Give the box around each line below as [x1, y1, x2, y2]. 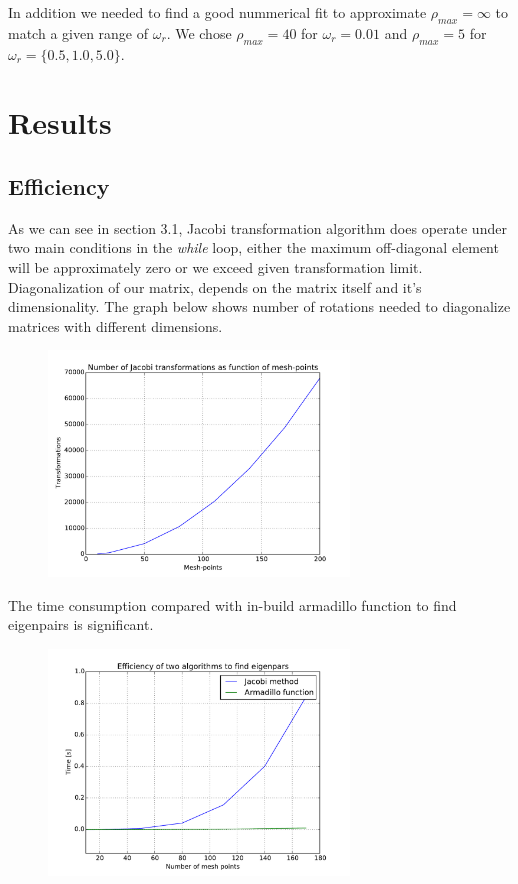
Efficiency [8, 170, 110, 201]
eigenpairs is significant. [8, 614, 154, 635]
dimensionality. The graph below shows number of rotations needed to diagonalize [8, 296, 511, 317]
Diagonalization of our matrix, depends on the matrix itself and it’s [8, 276, 422, 297]
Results [8, 102, 112, 143]
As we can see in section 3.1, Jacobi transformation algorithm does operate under [8, 217, 507, 238]
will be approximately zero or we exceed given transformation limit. [8, 256, 423, 277]
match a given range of [8, 22, 149, 43]
